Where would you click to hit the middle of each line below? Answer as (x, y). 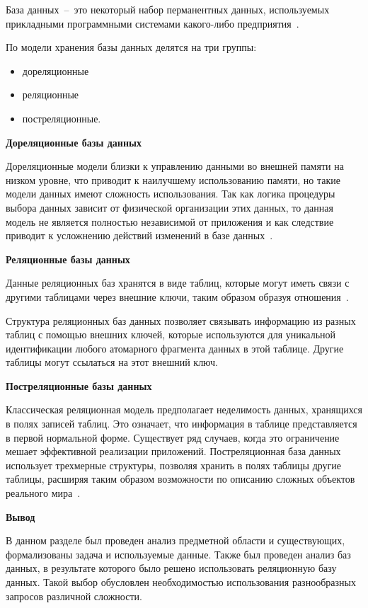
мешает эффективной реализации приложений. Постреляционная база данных (173, 451)
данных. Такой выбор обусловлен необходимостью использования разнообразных (181, 582)
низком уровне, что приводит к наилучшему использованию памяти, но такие (173, 179)
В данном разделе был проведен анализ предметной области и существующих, (176, 540)
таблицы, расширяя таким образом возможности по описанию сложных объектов (180, 479)
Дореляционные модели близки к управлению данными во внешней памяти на (175, 166)
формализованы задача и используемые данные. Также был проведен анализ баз (178, 554)
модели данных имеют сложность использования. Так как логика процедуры (171, 194)
